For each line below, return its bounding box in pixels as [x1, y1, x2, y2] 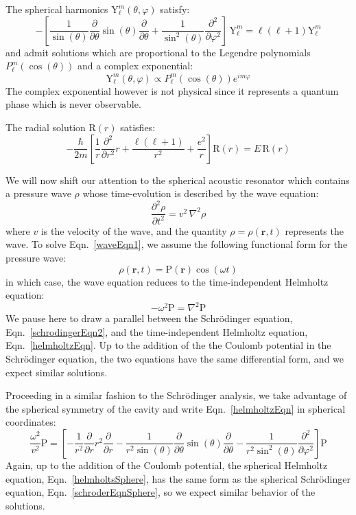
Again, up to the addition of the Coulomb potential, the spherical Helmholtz [5, 457, 328, 472]
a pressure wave [5, 186, 71, 201]
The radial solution [5, 120, 86, 135]
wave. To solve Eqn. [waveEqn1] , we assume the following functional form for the [5, 237, 348, 251]
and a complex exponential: [78, 58, 193, 73]
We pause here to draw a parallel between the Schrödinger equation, [5, 311, 293, 325]
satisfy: [160, 2, 190, 16]
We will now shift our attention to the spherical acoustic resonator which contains [5, 172, 350, 187]
